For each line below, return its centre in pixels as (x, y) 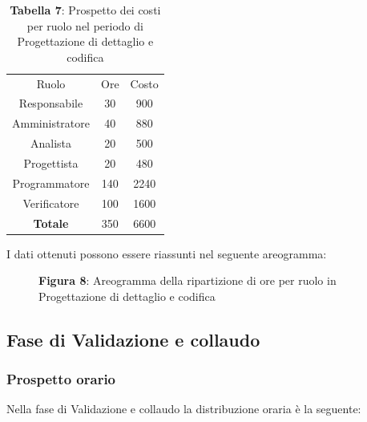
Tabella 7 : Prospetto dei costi (85, 10)
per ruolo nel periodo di (85, 25)
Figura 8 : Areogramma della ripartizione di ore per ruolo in (188, 280)
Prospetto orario (61, 379)
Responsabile (51, 103)
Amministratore (51, 123)
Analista (51, 143)
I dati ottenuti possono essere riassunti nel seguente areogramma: (167, 253)
